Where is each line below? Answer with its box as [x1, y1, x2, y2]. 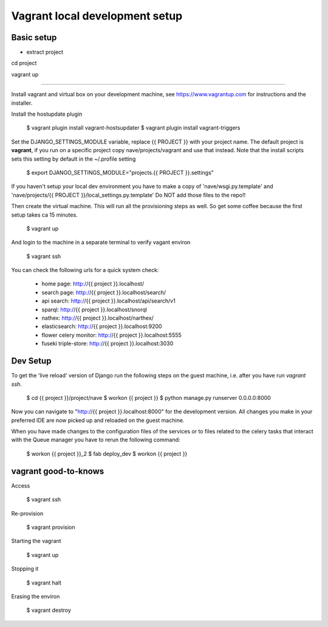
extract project [26, 49, 64, 56]
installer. [11, 99, 33, 107]
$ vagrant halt [26, 579, 62, 586]
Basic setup [11, 32, 57, 43]
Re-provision [11, 510, 44, 517]
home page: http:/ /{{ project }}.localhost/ [41, 280, 145, 287]
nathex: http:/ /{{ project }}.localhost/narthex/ [41, 314, 154, 322]
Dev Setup [11, 356, 52, 366]
